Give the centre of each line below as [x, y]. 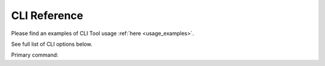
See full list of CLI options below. [52, 44]
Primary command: [35, 55]
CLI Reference [47, 15]
